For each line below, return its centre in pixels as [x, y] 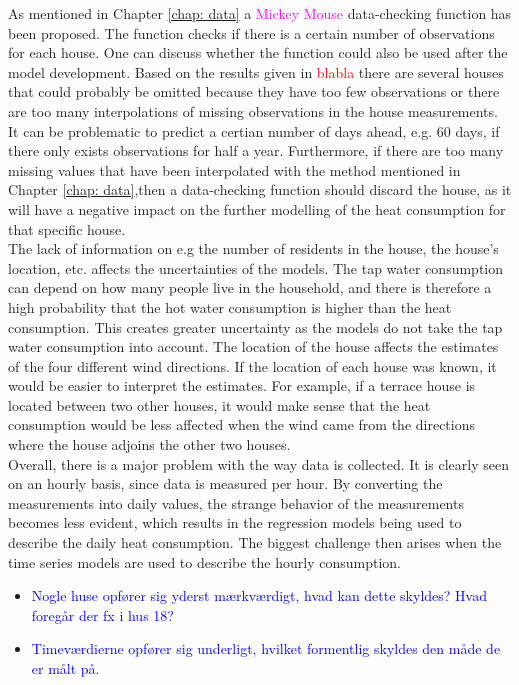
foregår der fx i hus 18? [102, 614]
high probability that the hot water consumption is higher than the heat [230, 306]
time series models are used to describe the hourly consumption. [204, 561]
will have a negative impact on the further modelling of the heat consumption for [257, 208]
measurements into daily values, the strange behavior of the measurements [236, 502]
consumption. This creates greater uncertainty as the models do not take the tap [255, 326]
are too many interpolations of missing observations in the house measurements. [253, 110]
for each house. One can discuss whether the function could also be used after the [258, 52]
